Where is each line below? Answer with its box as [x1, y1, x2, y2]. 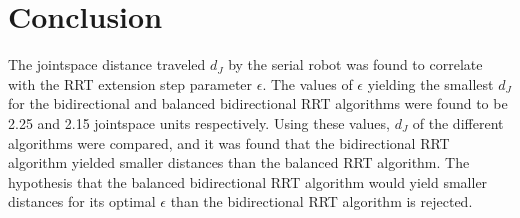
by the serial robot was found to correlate [228, 54, 483, 75]
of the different [412, 112, 504, 133]
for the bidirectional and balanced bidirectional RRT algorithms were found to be [8, 93, 508, 114]
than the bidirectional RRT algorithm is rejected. [170, 191, 473, 212]
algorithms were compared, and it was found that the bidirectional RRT [8, 132, 450, 153]
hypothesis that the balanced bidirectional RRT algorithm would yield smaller [8, 171, 488, 192]
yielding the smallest [367, 73, 494, 94]
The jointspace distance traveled [8, 54, 206, 75]
